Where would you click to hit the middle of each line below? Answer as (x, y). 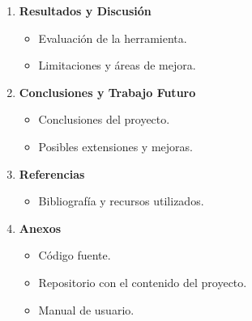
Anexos (40, 228)
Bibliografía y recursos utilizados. (121, 201)
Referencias (52, 173)
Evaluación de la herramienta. (113, 38)
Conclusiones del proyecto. (104, 119)
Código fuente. (75, 255)
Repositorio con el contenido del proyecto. (143, 282)
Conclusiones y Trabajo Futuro (107, 92)
